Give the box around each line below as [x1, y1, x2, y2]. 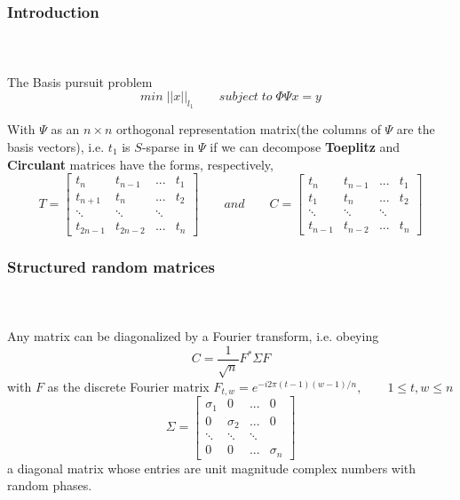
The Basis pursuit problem [7, 72, 153, 91]
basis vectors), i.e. [7, 138, 105, 156]
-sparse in [141, 138, 194, 156]
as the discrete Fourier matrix [47, 377, 210, 395]
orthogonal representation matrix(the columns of [116, 120, 381, 139]
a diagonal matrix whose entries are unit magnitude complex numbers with [7, 458, 416, 477]
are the [396, 120, 435, 139]
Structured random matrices [7, 255, 215, 277]
